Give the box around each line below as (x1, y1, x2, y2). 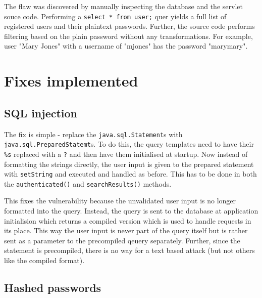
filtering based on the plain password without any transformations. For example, (4, 30, 253, 41)
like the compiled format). (4, 255, 85, 266)
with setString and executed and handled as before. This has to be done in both (4, 168, 257, 179)
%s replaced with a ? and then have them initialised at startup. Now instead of (4, 148, 248, 159)
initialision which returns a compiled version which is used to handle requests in (4, 215, 251, 226)
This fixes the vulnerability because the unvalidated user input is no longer (4, 195, 236, 206)
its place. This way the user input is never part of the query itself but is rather (4, 225, 248, 236)
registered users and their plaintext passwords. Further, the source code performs (4, 21, 255, 31)
